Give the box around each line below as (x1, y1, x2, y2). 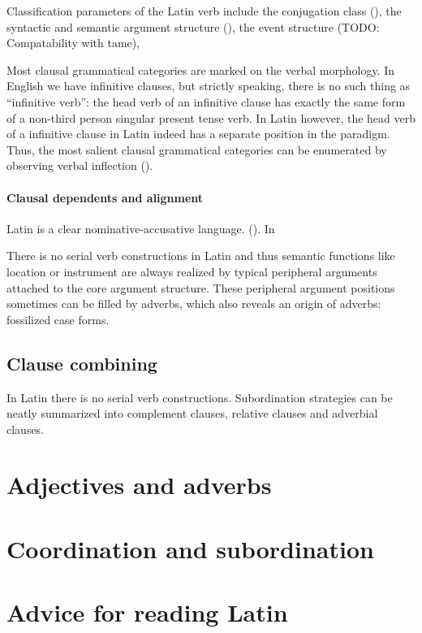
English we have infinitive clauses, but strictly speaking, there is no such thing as (6, 77, 411, 94)
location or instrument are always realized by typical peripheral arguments (6, 262, 377, 280)
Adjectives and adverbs (6, 468, 272, 501)
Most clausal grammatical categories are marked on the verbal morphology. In (6, 61, 395, 78)
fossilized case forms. (6, 310, 110, 327)
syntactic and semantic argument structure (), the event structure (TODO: (6, 18, 380, 35)
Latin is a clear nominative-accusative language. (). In (6, 219, 275, 236)
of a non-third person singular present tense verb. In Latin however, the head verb (6, 109, 416, 126)
